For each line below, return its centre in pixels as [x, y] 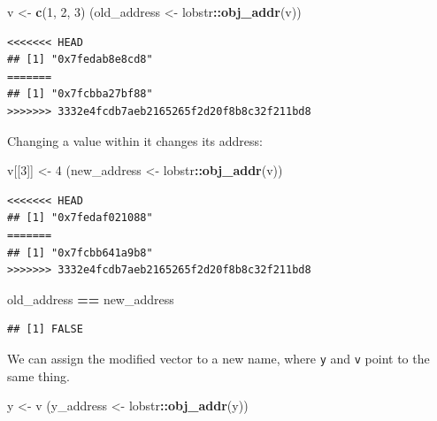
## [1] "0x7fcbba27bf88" [80, 94]
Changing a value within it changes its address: [135, 140]
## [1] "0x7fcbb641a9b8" [80, 253]
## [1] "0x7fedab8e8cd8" [80, 60]
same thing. [38, 375]
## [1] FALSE [45, 329]
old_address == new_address [91, 299]
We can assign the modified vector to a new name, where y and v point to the [218, 358]
